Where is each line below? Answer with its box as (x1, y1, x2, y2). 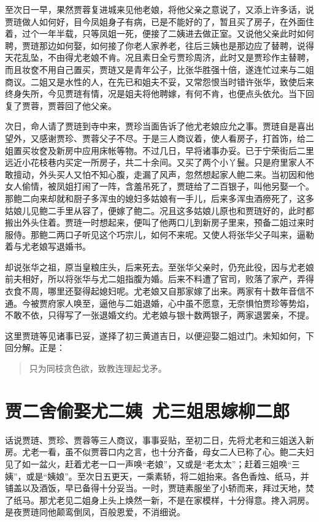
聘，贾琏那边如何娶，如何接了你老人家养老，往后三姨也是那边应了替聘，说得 (5, 39, 314, 52)
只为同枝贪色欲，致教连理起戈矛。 (29, 362, 167, 375)
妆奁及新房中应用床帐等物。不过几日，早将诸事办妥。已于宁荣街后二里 (30, 144, 314, 156)
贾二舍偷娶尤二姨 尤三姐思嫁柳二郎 (5, 397, 290, 423)
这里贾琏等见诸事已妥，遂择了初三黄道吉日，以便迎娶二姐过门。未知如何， (5, 329, 306, 342)
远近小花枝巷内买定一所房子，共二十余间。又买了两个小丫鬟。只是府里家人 (5, 156, 306, 169)
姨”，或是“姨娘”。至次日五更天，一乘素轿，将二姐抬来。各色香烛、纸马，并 (5, 469, 309, 482)
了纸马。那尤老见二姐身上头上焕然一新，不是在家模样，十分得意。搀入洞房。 (5, 493, 314, 506)
